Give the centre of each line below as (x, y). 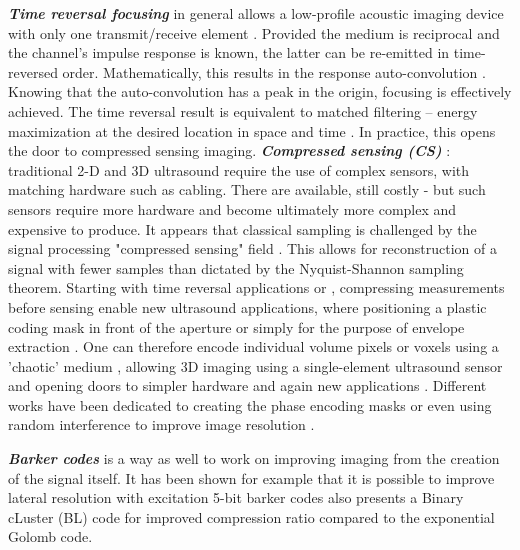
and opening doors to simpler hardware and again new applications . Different (247, 385)
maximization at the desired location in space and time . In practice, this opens (252, 130)
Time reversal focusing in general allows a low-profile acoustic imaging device (256, 13)
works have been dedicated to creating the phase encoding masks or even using (250, 404)
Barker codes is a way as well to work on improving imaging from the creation (254, 458)
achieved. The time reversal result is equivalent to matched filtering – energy (243, 110)
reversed (33, 71)
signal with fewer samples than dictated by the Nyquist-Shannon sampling (236, 267)
